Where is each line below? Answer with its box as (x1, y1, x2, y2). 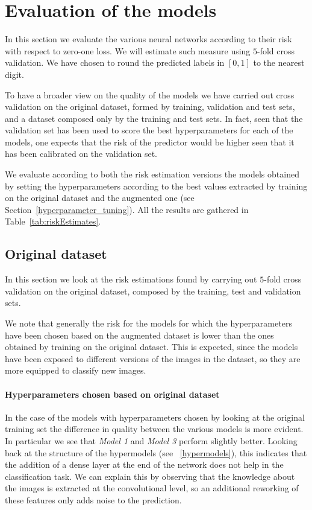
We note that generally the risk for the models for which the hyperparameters (5, 317, 292, 330)
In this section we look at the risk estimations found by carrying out (5, 273, 257, 285)
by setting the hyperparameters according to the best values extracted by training (5, 179, 308, 192)
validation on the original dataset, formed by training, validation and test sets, (5, 100, 295, 113)
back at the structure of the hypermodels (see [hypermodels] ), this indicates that (5, 446, 307, 459)
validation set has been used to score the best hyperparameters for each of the (5, 124, 293, 136)
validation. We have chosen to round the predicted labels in (5, 56, 225, 69)
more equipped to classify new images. (5, 364, 146, 377)
